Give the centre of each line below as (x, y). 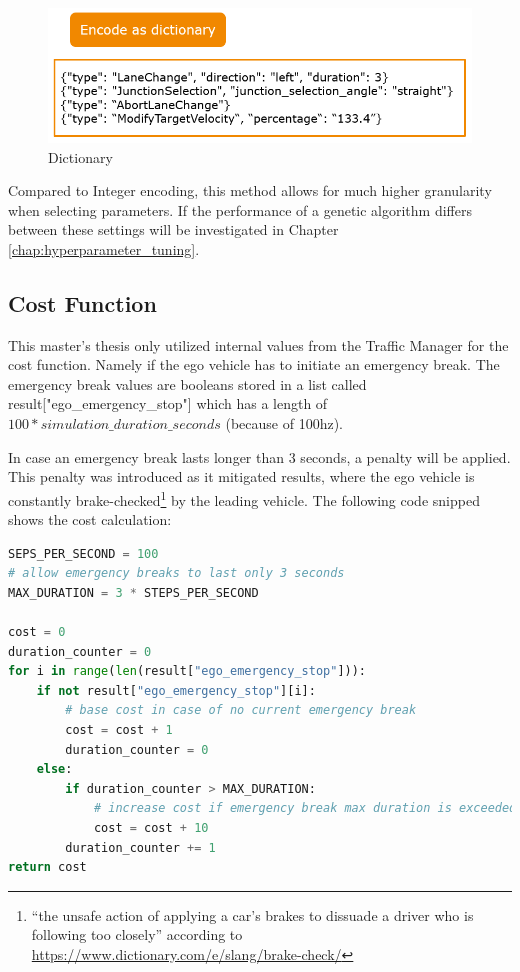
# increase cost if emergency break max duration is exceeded (305, 808)
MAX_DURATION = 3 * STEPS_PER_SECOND (133, 592)
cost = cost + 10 (151, 828)
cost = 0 (37, 632)
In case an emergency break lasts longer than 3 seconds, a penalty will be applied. (259, 456)
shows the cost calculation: (90, 519)
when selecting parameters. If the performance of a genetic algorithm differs (240, 209)
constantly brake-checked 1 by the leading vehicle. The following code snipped (244, 498)
